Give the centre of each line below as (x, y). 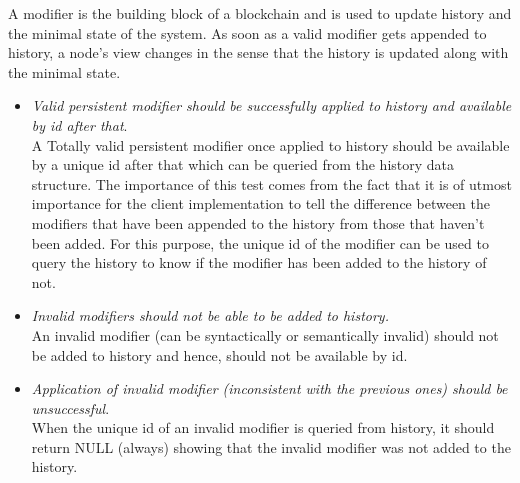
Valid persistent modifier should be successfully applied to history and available (271, 105)
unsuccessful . (70, 407)
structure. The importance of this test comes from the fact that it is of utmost (271, 183)
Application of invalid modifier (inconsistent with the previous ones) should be (269, 388)
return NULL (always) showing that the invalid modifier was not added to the (271, 446)
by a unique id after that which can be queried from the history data (243, 164)
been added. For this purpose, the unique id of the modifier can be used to (260, 242)
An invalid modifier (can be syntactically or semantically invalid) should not (265, 334)
